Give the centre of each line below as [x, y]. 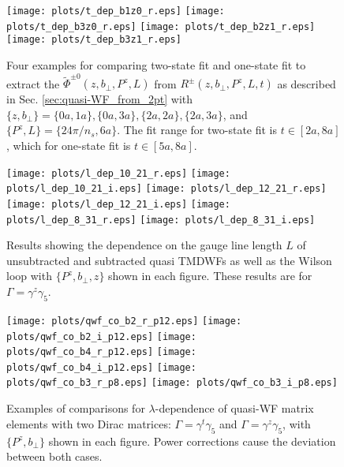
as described [307, 83]
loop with [29, 276]
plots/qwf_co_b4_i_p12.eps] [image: [101, 367]
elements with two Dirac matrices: [89, 423]
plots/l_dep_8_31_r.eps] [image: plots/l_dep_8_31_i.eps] [161, 220]
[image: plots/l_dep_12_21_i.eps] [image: [118, 204]
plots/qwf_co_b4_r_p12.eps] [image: [101, 352]
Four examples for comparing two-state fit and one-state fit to [156, 64]
